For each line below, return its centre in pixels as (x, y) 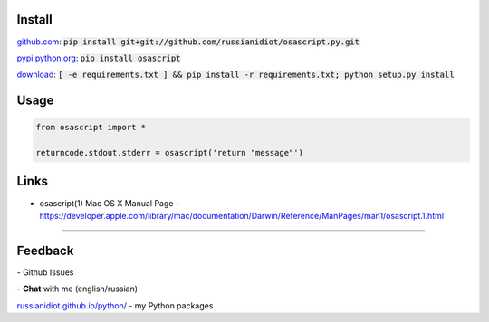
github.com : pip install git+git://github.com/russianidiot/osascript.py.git (188, 42)
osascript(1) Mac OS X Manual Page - (110, 203)
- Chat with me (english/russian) (77, 289)
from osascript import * (91, 128)
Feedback (45, 250)
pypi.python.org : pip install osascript (99, 58)
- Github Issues (45, 272)
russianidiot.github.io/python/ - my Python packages (115, 305)
